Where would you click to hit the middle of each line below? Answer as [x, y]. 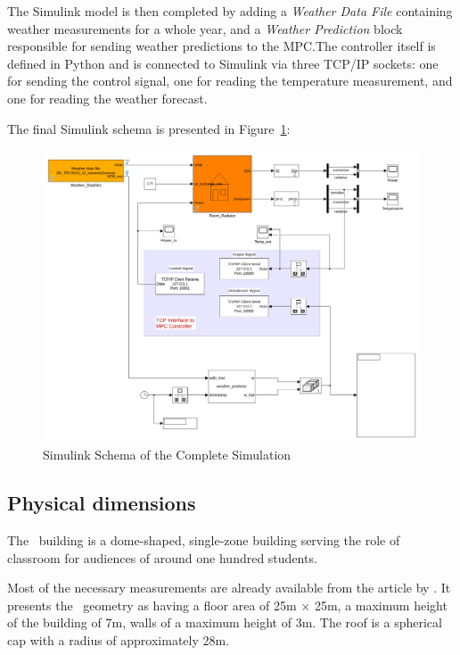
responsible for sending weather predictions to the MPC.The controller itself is [222, 46]
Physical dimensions [102, 503]
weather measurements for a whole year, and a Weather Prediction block [205, 28]
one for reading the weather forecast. [107, 98]
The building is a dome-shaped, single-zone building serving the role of [204, 540]
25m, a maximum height [381, 605]
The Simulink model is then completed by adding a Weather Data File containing [230, 11]
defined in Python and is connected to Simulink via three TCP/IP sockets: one [223, 63]
